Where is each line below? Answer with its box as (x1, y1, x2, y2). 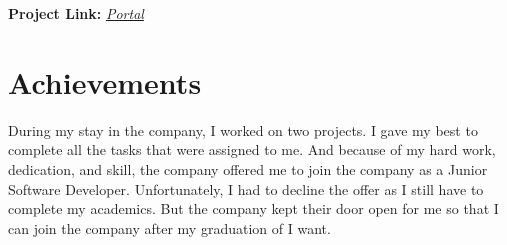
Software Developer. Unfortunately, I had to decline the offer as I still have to (8, 178, 484, 199)
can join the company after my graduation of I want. (8, 217, 331, 238)
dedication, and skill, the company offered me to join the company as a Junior (8, 158, 488, 179)
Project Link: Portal (8, 3, 144, 23)
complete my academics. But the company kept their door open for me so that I (8, 198, 499, 219)
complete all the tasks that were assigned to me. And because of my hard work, (8, 139, 496, 160)
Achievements (8, 61, 202, 102)
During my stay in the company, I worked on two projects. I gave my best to (8, 119, 478, 140)
